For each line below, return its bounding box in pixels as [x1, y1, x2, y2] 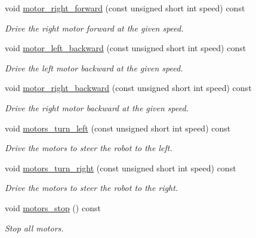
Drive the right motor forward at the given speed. [5, 21, 184, 34]
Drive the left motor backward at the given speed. [5, 61, 183, 74]
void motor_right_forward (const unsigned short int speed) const [5, 2, 245, 14]
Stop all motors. [5, 221, 64, 234]
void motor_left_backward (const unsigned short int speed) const [5, 42, 246, 54]
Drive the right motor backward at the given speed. [5, 101, 189, 114]
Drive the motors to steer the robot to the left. [5, 142, 172, 154]
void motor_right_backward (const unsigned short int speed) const [5, 82, 252, 94]
